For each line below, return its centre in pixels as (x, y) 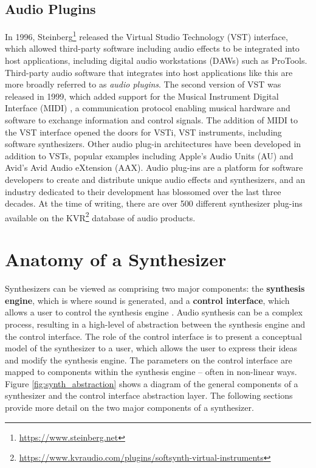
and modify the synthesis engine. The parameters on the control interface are (149, 360)
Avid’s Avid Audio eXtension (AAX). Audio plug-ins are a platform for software (154, 167)
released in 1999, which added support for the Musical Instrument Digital (142, 96)
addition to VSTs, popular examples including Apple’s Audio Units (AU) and (149, 155)
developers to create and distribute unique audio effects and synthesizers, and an (155, 179)
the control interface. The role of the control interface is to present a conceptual (153, 336)
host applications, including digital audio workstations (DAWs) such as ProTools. (156, 60)
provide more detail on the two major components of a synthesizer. (129, 408)
